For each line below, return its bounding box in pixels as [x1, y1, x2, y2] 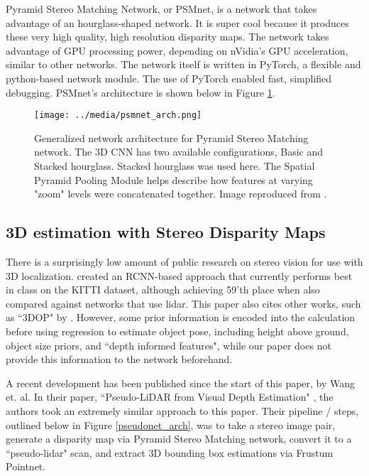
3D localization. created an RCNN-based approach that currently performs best [6, 268, 353, 283]
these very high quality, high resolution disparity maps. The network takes [6, 29, 329, 44]
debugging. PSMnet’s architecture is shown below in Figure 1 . [6, 85, 275, 99]
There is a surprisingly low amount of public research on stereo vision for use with [6, 254, 363, 269]
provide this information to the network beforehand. [6, 352, 233, 367]
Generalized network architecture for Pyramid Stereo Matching [34, 130, 309, 145]
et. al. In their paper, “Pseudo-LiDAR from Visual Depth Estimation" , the [6, 389, 334, 404]
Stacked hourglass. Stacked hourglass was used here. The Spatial [34, 158, 315, 173]
